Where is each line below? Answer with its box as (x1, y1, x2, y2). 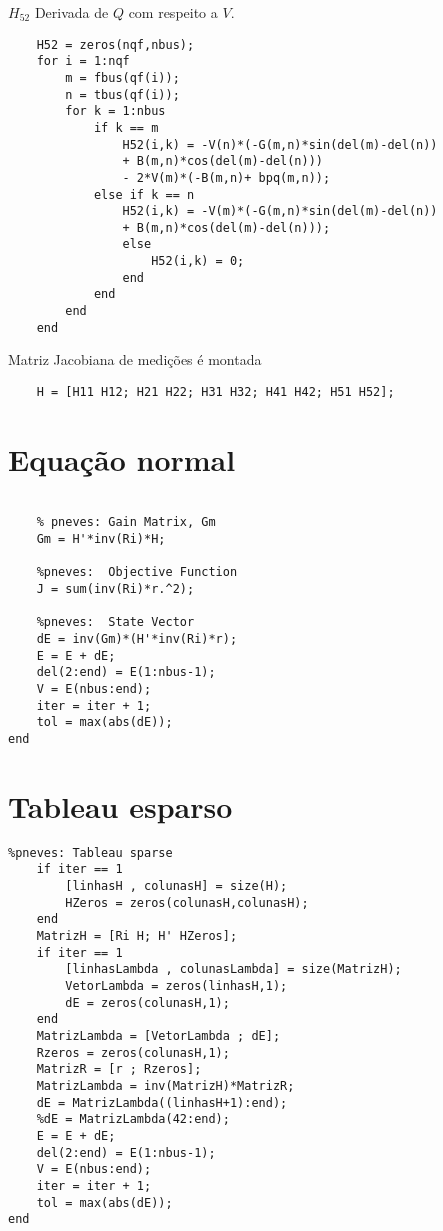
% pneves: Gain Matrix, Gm (36, 515, 216, 530)
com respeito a (128, 2, 218, 22)
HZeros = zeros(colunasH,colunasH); (65, 895, 309, 910)
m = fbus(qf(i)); (65, 70, 180, 85)
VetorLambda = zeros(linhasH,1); (65, 979, 288, 993)
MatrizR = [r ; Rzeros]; (36, 1062, 202, 1077)
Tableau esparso (8, 785, 233, 826)
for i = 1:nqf (36, 54, 130, 69)
